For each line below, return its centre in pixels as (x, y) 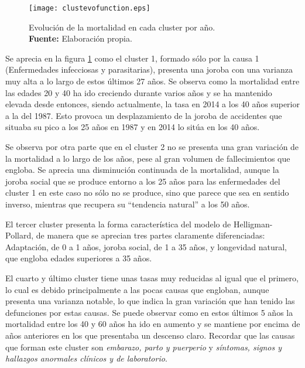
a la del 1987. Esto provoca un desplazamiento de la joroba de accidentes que (144, 115)
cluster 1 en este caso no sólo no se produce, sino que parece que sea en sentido (147, 192)
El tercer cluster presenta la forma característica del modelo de (118, 224)
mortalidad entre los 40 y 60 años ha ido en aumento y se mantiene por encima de (153, 324)
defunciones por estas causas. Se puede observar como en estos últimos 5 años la (149, 312)
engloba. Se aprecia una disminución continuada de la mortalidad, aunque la (142, 170)
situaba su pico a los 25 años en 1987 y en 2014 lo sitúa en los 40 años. (133, 127)
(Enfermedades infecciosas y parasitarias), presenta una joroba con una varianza (149, 69)
